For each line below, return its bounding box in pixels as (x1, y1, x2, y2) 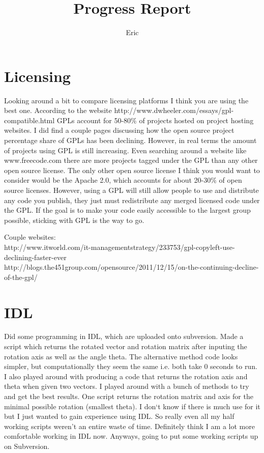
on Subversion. (4, 441, 50, 451)
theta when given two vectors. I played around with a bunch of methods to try (4, 381, 249, 391)
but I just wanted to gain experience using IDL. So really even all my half (4, 411, 234, 421)
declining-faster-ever (4, 251, 67, 262)
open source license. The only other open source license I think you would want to (4, 164, 260, 175)
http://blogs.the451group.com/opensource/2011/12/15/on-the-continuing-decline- (4, 262, 259, 272)
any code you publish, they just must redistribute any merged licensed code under (4, 194, 260, 205)
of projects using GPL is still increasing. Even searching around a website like (4, 145, 247, 155)
